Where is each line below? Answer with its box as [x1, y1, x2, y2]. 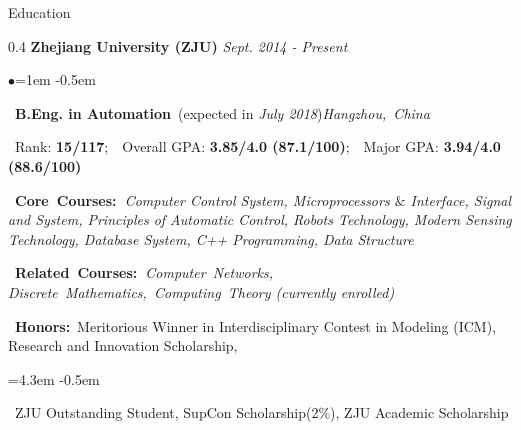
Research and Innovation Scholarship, [8, 335, 238, 356]
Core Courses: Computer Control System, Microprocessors [15, 189, 390, 210]
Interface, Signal [410, 189, 511, 210]
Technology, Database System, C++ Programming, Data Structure [8, 228, 414, 249]
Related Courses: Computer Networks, [15, 262, 274, 283]
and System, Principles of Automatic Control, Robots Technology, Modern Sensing [8, 209, 512, 230]
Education [8, 2, 71, 22]
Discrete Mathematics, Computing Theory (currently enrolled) [8, 281, 395, 302]
